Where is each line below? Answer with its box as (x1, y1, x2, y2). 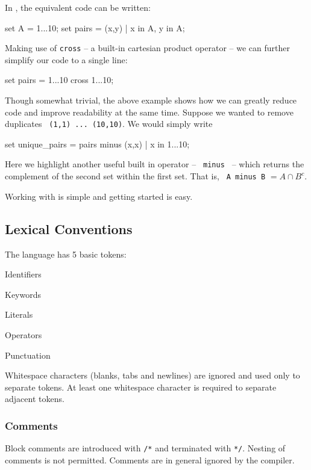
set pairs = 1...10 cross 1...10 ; (5, 73, 114, 86)
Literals (5, 308, 33, 321)
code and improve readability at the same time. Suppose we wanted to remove (5, 105, 294, 118)
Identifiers (5, 268, 42, 280)
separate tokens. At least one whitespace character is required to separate (5, 380, 277, 393)
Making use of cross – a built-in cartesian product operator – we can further (5, 42, 290, 54)
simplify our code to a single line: (5, 53, 128, 66)
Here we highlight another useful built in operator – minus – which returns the (5, 158, 304, 170)
